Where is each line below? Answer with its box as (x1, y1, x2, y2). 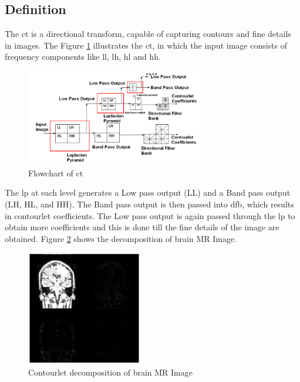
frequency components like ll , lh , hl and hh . (5, 50, 161, 63)
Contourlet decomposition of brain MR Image (28, 366, 193, 378)
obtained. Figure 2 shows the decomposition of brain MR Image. (5, 232, 237, 244)
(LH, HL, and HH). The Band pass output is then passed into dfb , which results (5, 198, 294, 210)
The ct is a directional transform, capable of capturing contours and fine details (5, 28, 291, 40)
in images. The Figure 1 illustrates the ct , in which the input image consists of (5, 39, 288, 51)
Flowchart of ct (28, 166, 83, 179)
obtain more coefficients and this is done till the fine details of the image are (5, 221, 279, 233)
